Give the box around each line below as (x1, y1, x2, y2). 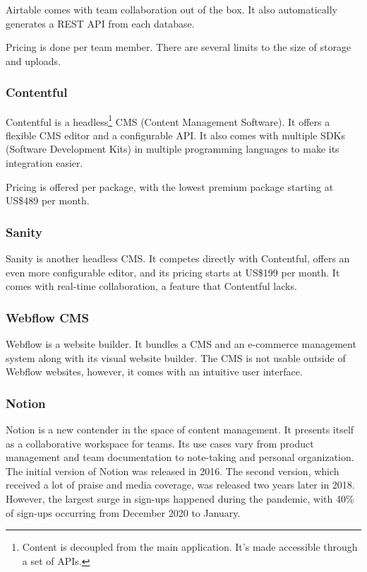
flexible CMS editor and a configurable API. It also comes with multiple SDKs (6, 127, 345, 142)
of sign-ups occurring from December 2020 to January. (6, 505, 241, 520)
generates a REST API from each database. (6, 16, 195, 30)
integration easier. (6, 156, 83, 170)
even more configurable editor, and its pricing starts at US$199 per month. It (6, 264, 340, 279)
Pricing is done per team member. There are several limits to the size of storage (6, 40, 351, 54)
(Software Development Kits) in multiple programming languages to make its (6, 141, 339, 156)
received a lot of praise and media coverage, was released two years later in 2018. (6, 477, 355, 492)
